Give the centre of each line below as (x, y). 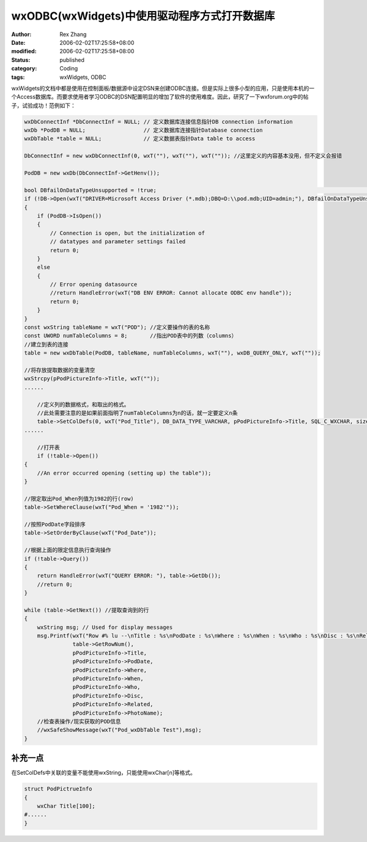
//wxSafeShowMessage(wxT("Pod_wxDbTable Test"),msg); (119, 730)
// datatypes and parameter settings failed (118, 242)
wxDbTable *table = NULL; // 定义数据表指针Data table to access (140, 139)
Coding (69, 69)
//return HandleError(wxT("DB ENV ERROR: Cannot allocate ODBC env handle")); (171, 293)
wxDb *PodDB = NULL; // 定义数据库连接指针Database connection (143, 130)
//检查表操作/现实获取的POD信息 (79, 722)
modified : (24, 51)
